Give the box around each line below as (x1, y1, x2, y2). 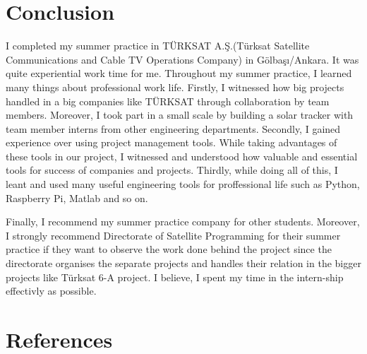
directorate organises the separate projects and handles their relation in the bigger (6, 256, 361, 271)
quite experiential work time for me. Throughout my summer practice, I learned (6, 66, 352, 81)
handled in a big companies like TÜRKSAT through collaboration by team (6, 93, 330, 108)
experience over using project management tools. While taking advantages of (6, 135, 337, 150)
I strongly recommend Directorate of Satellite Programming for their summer (6, 228, 341, 242)
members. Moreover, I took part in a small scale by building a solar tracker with (6, 107, 354, 122)
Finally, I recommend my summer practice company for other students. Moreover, (6, 214, 360, 229)
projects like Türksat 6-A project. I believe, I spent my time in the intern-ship (6, 269, 344, 284)
